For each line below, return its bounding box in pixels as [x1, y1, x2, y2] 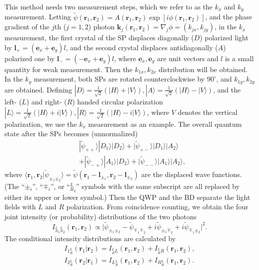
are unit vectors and [157, 53, 219, 63]
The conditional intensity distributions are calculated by [4, 233, 176, 244]
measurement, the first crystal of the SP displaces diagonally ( [4, 32, 194, 43]
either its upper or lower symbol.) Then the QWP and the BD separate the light [4, 191, 251, 202]
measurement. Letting [4, 11, 71, 22]
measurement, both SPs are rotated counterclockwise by [34, 74, 205, 84]
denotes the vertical [177, 106, 238, 117]
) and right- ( [26, 96, 67, 106]
